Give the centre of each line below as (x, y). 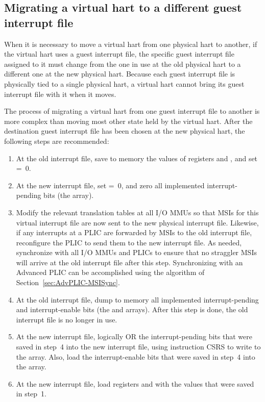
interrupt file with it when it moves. (60, 94)
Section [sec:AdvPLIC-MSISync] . (68, 282)
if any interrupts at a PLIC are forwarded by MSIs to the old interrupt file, (134, 232)
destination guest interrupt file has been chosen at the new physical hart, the (125, 131)
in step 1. (31, 394)
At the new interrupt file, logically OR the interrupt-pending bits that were (134, 336)
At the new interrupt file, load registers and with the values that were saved (135, 383)
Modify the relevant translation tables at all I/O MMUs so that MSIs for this (137, 212)
